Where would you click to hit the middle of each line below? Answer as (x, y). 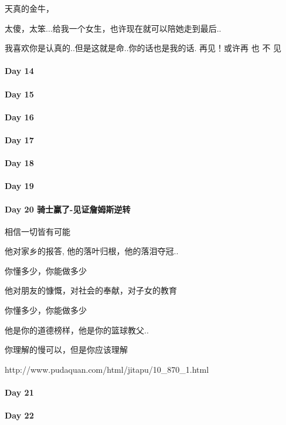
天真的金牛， (29, 8)
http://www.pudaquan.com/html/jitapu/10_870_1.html (107, 369)
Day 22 (19, 415)
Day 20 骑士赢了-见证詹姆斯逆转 (68, 209)
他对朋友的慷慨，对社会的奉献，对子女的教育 (91, 290)
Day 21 (19, 392)
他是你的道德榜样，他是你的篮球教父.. (77, 330)
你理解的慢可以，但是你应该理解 (66, 350)
